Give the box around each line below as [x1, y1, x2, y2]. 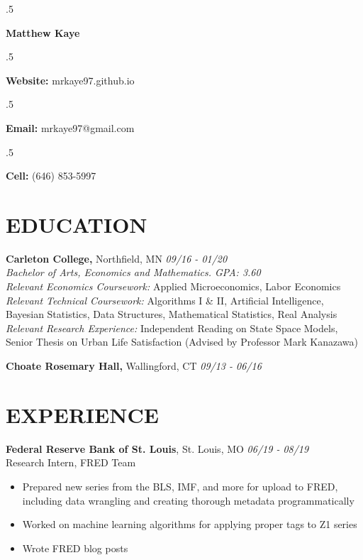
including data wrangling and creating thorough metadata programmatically [22, 493, 354, 507]
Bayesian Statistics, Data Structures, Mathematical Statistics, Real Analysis [6, 307, 337, 322]
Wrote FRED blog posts [22, 540, 128, 555]
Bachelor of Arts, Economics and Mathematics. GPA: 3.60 [6, 265, 261, 280]
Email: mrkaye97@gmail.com [6, 120, 135, 135]
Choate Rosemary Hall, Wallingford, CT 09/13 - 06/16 [6, 358, 262, 373]
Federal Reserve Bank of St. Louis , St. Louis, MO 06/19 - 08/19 [6, 441, 309, 456]
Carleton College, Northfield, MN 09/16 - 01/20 [6, 251, 228, 265]
